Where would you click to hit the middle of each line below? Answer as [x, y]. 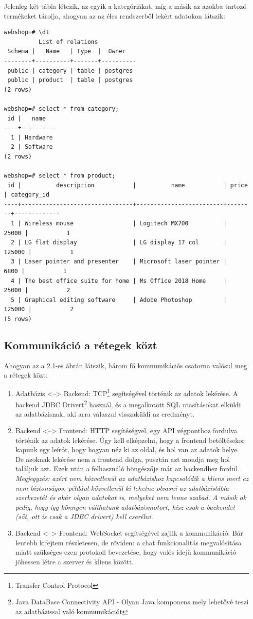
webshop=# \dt [27, 32]
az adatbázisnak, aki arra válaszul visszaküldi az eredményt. [105, 414]
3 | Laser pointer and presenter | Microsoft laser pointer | [119, 262]
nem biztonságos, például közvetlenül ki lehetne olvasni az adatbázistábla [122, 488]
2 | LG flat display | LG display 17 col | [119, 243]
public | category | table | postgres [70, 70]
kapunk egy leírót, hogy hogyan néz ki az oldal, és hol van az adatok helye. [127, 449]
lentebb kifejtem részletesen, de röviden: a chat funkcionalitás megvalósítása [128, 542]
